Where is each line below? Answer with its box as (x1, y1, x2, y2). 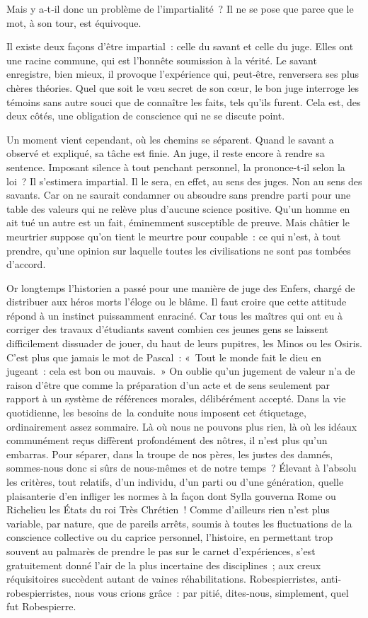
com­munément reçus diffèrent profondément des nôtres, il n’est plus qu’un (6, 433, 328, 448)
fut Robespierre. (6, 599, 76, 614)
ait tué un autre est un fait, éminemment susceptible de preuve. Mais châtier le (6, 215, 350, 230)
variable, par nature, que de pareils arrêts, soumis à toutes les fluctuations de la (6, 515, 352, 530)
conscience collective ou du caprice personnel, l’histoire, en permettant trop (6, 530, 333, 544)
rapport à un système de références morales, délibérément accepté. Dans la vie (6, 391, 346, 406)
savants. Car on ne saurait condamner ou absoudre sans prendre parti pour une (6, 187, 351, 202)
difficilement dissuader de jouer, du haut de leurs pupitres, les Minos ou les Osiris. (6, 336, 362, 351)
